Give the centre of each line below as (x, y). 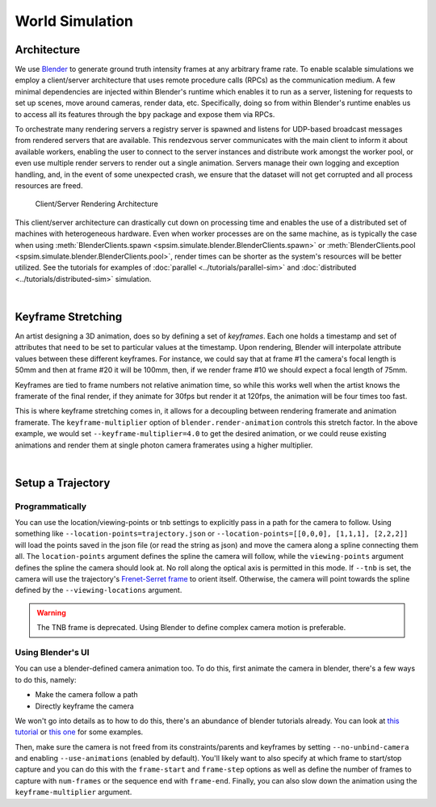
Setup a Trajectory (63, 483)
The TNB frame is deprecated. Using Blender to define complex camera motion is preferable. (191, 628)
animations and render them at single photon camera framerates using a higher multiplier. (164, 445)
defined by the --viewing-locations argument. (99, 591)
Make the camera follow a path (87, 695)
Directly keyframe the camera (85, 706)
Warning (51, 612)
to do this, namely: (46, 679)
